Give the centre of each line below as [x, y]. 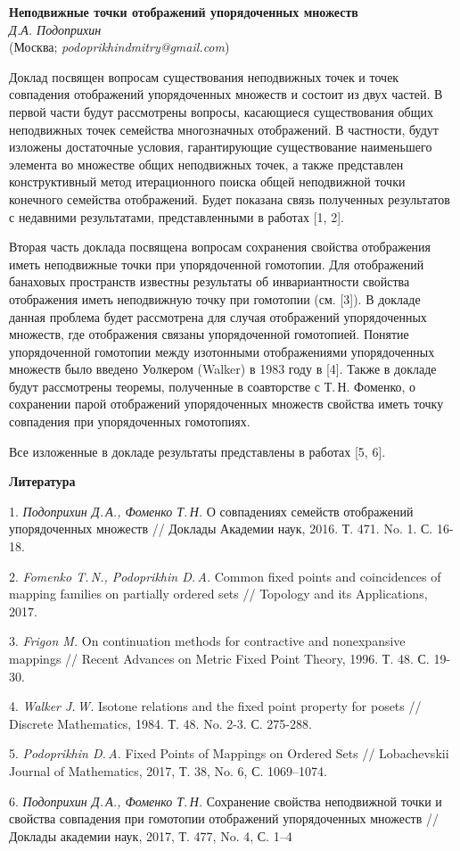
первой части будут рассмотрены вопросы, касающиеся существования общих [221, 111]
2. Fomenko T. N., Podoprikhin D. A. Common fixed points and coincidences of [225, 576]
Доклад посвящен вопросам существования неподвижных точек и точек [204, 76]
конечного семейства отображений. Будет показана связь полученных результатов [230, 198]
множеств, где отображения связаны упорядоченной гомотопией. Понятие [209, 334]
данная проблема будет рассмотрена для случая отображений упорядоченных [218, 316]
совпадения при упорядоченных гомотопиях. [130, 421]
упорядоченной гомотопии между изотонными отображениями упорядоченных [222, 351]
